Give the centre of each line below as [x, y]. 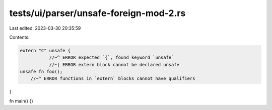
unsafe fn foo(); [41, 72]
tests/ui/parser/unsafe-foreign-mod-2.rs [97, 13]
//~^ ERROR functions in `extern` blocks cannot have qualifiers [113, 79]
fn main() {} [21, 101]
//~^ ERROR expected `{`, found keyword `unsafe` [112, 58]
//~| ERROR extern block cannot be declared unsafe [114, 65]
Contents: [19, 37]
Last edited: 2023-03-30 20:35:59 [45, 28]
